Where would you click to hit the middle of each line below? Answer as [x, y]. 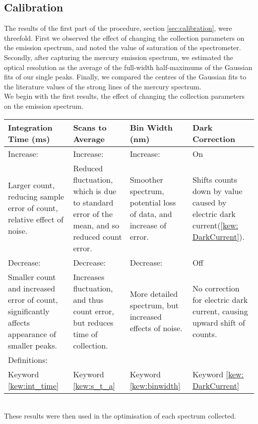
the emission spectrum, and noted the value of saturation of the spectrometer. [123, 47]
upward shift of [219, 322]
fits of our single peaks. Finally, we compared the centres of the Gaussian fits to [125, 77]
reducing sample [36, 197]
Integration [30, 127]
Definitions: [28, 359]
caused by [209, 202]
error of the [93, 213]
